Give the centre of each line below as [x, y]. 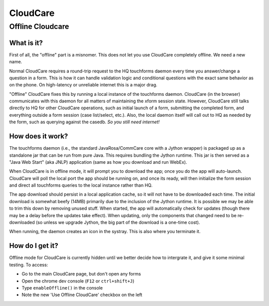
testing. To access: [29, 265]
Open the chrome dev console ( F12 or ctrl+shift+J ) [78, 281]
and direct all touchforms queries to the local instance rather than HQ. [81, 185]
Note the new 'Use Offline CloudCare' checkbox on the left [82, 295]
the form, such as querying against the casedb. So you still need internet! [84, 122]
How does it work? [39, 137]
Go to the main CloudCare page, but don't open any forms [81, 274]
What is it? [26, 43]
